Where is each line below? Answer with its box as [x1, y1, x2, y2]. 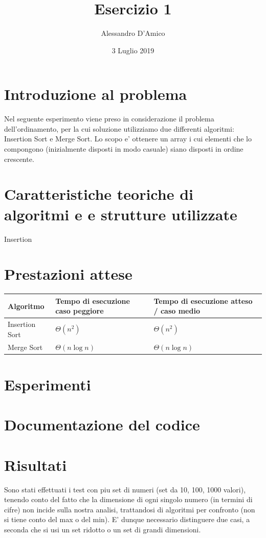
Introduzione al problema [4, 84, 187, 105]
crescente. [4, 153, 34, 164]
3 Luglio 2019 [112, 45, 154, 55]
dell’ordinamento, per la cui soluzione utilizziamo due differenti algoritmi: [4, 123, 234, 134]
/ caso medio [153, 305, 200, 316]
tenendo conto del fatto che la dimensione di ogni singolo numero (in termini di [4, 494, 253, 505]
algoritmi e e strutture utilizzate [4, 203, 237, 224]
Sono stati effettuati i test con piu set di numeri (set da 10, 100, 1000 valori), [4, 484, 246, 494]
